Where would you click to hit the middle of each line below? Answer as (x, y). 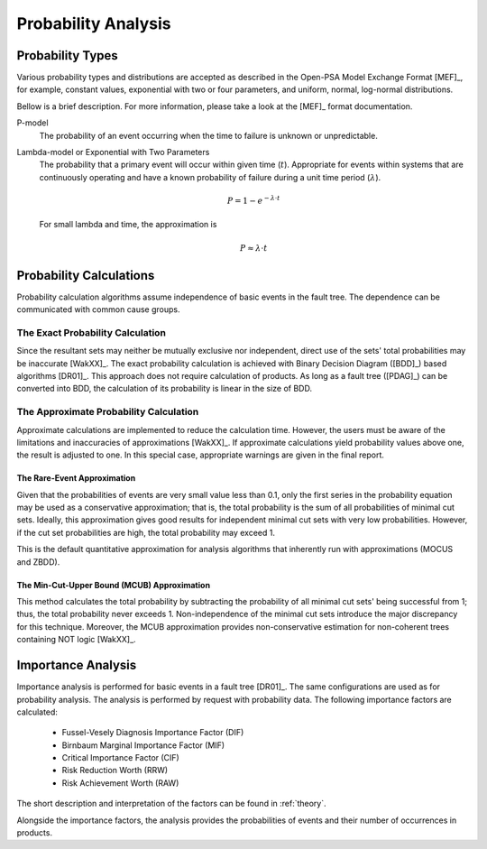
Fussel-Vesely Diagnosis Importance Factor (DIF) (153, 733)
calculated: (37, 712)
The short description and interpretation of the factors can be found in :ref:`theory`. (171, 804)
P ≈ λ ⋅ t (253, 248)
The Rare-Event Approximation (76, 478)
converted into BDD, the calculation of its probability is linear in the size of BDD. (165, 389)
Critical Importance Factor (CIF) (120, 758)
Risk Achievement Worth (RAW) (120, 783)
